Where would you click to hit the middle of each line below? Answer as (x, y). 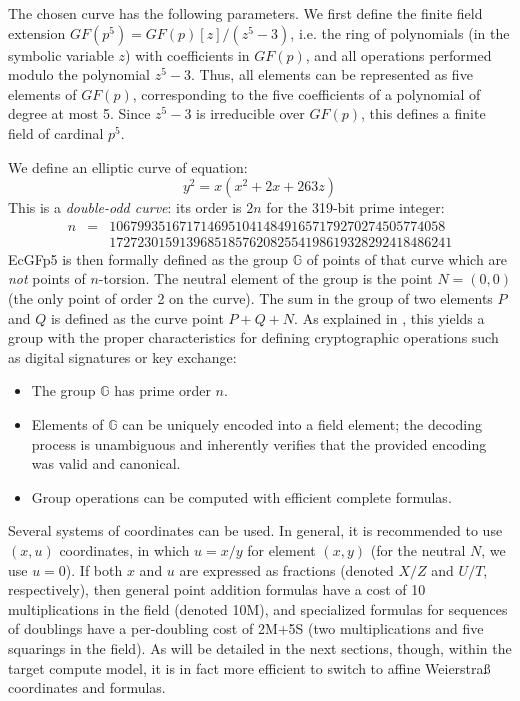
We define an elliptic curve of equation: (128, 166)
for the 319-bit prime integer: (355, 207)
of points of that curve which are (407, 258)
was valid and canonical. (106, 463)
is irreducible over (250, 113)
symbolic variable (61, 54)
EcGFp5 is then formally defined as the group (148, 258)
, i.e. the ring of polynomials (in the (400, 32)
